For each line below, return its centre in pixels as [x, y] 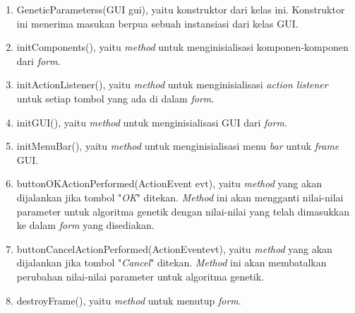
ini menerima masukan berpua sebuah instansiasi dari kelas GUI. [157, 23]
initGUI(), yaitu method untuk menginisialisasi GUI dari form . [152, 122]
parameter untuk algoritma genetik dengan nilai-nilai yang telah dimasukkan [183, 211]
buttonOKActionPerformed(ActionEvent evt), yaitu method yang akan [169, 183]
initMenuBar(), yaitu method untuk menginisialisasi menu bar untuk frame [178, 146]
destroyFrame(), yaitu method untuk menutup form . [129, 300]
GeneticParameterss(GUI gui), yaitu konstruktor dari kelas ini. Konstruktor [181, 9]
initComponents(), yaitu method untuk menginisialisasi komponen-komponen [182, 47]
